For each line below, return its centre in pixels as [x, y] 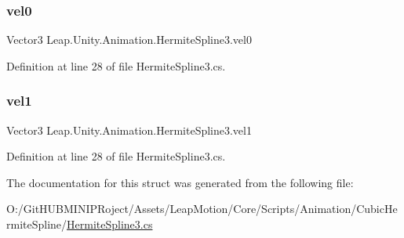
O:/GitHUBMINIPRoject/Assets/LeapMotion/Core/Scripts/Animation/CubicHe [202, 209]
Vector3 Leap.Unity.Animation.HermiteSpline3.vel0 [129, 40]
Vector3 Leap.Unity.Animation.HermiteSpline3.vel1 [129, 130]
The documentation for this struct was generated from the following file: [180, 182]
